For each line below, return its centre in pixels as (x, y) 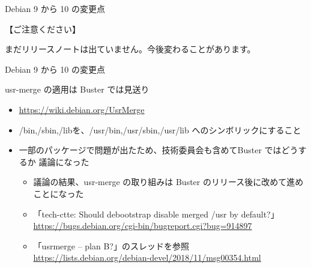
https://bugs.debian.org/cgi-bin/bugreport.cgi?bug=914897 (143, 226)
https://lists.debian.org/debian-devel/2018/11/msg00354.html (147, 257)
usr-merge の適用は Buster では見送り (77, 89)
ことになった (59, 193)
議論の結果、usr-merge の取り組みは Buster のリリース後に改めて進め (168, 182)
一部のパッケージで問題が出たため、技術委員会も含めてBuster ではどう (159, 150)
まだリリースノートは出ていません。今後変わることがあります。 (130, 49)
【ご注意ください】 (43, 29)
